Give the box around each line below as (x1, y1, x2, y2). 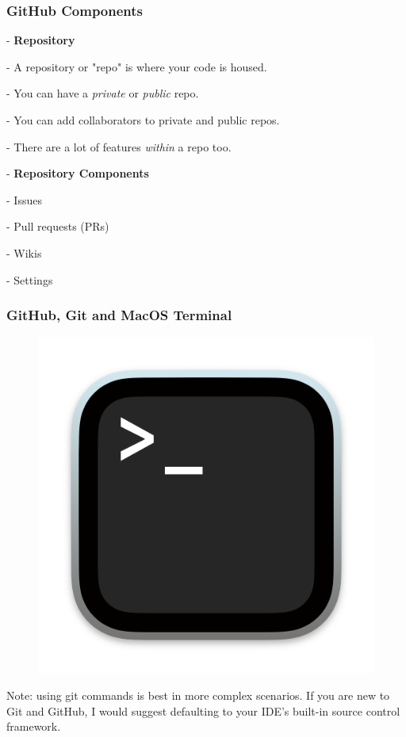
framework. (6, 718, 61, 735)
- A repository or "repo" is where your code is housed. (6, 58, 267, 74)
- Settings (6, 271, 53, 288)
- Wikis (6, 244, 42, 261)
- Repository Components (6, 165, 149, 181)
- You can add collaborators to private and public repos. (6, 112, 280, 128)
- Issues (6, 191, 42, 208)
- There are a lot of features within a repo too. (6, 138, 232, 155)
